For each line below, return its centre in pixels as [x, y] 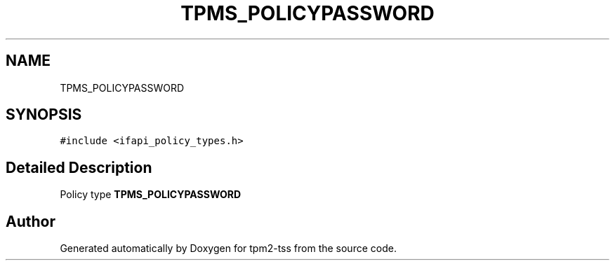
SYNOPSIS [44, 115]
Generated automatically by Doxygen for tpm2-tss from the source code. [228, 248]
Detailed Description [79, 167]
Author [31, 221]
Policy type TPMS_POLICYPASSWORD [151, 195]
